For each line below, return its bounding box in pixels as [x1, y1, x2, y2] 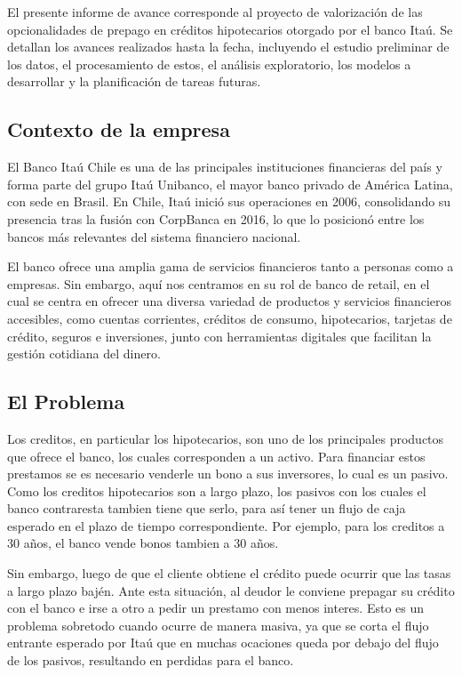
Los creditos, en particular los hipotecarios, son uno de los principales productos [7, 429, 444, 447]
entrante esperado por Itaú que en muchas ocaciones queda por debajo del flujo [7, 633, 439, 652]
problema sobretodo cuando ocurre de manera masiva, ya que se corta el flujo [7, 615, 429, 634]
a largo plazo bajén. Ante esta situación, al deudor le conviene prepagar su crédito [7, 581, 455, 599]
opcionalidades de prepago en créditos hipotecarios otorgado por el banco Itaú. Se [7, 20, 453, 38]
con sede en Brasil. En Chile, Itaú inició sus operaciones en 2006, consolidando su [7, 192, 451, 211]
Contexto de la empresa [7, 116, 230, 143]
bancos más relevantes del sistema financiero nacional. [7, 227, 301, 245]
